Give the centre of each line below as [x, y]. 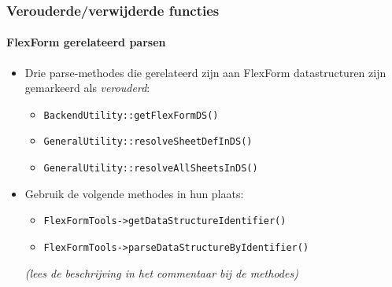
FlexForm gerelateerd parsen [86, 42]
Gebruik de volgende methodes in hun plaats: [134, 193]
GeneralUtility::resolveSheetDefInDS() [148, 142]
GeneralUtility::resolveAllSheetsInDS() [151, 169]
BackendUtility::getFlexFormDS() [131, 115]
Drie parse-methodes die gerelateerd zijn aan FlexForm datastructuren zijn [205, 72]
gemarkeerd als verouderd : [87, 88]
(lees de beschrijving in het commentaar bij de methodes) [161, 272]
